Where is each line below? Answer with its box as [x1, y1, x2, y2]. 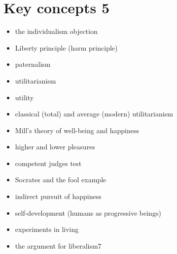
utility [15, 92, 34, 102]
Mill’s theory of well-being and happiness [15, 125, 139, 135]
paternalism [15, 59, 51, 69]
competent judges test [15, 158, 82, 168]
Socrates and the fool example [15, 174, 106, 185]
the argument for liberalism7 [15, 240, 102, 251]
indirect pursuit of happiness [15, 191, 102, 201]
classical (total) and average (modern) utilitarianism [15, 109, 173, 119]
